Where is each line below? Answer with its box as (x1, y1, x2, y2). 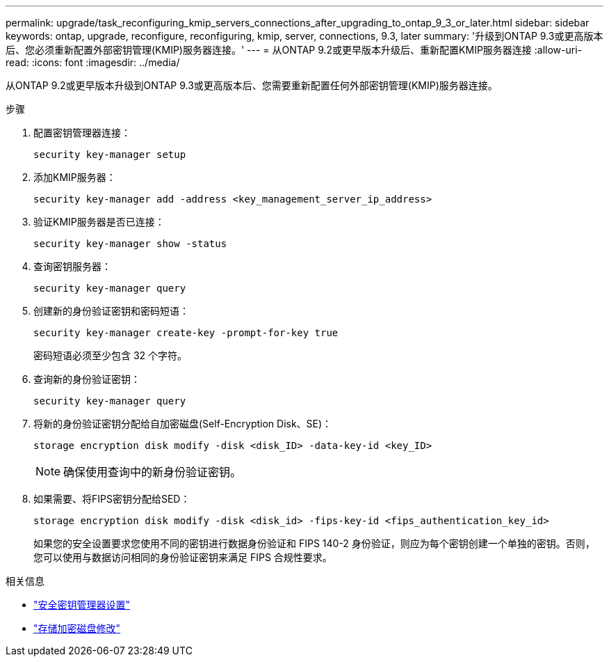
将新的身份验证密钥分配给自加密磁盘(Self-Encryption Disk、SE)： (33, 418, 332, 429)
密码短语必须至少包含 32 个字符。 (33, 349, 188, 361)
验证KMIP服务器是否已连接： (33, 216, 165, 228)
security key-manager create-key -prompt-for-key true (33, 327, 339, 338)
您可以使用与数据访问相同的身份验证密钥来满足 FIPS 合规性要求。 (33, 551, 332, 563)
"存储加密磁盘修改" (33, 622, 121, 634)
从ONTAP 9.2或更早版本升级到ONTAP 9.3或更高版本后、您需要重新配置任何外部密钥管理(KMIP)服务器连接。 (6, 79, 498, 91)
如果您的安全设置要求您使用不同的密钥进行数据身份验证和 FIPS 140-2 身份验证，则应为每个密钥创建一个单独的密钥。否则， (33, 537, 595, 549)
